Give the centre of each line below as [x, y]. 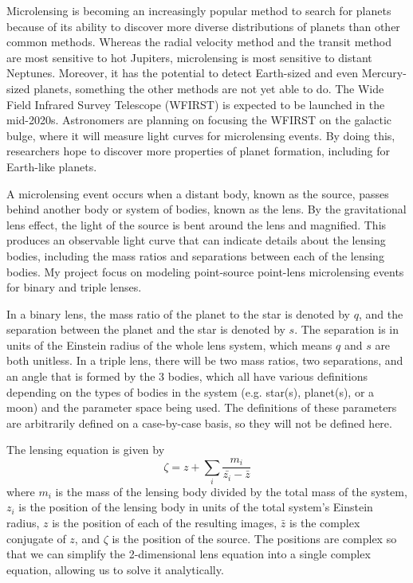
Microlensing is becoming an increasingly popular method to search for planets [199, 10]
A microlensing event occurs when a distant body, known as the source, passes [198, 193]
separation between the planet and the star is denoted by [146, 329]
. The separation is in [347, 329]
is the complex [324, 523]
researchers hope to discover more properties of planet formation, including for [198, 151]
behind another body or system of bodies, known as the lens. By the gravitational [206, 209]
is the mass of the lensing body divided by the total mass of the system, [231, 491]
